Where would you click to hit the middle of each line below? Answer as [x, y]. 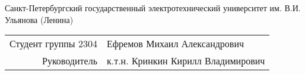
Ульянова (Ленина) [39, 19]
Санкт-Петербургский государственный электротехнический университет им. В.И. [153, 8]
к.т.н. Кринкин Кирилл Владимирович [186, 61]
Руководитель [70, 61]
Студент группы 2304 [53, 44]
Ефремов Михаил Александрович [175, 44]
